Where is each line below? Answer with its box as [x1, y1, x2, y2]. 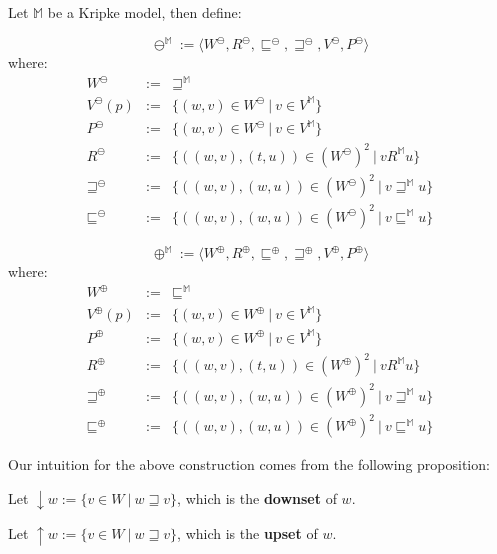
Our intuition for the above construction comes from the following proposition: [8, 454, 490, 475]
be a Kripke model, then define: [47, 2, 242, 22]
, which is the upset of [177, 523, 318, 544]
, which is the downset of [177, 487, 337, 508]
